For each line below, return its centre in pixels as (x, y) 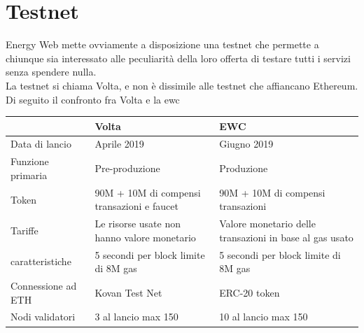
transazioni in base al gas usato (286, 237)
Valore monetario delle (267, 224)
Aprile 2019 (119, 144)
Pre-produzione (127, 168)
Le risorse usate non (138, 224)
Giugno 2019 (246, 144)
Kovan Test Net (128, 292)
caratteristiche (41, 261)
